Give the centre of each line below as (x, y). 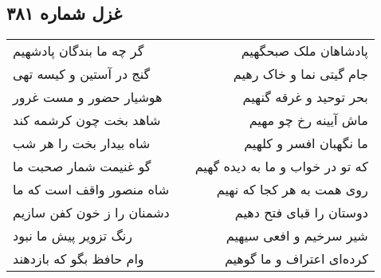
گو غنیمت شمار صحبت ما (82, 166)
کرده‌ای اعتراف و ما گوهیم (296, 259)
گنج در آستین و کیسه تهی (82, 74)
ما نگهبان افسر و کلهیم (306, 143)
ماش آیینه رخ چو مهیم (308, 120)
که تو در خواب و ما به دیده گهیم (281, 166)
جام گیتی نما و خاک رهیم (300, 74)
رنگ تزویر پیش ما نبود (73, 236)
